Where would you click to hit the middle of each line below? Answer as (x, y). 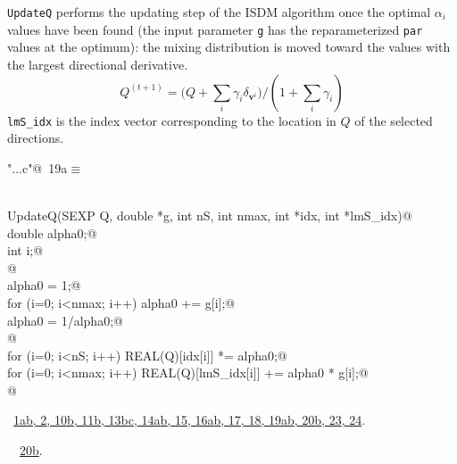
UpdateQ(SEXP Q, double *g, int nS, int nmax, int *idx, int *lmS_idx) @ (210, 215)
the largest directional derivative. (98, 64)
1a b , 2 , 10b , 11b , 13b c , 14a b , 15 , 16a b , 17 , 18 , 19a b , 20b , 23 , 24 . (190, 420)
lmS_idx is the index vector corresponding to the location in (172, 120)
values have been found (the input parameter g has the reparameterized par (215, 29)
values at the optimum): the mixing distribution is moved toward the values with (229, 47)
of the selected (394, 120)
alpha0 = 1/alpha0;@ (65, 320)
